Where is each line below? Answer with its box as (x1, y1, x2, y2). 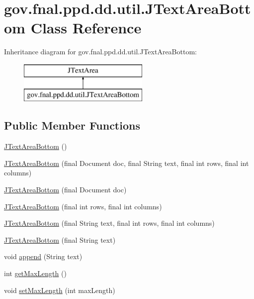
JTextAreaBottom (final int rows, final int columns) (4, 201, 162, 211)
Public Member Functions (4, 118, 140, 133)
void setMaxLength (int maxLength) (4, 285, 115, 295)
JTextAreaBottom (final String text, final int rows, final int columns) (4, 218, 215, 228)
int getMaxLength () (4, 268, 67, 279)
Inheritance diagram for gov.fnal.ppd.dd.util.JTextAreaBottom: (4, 46, 197, 57)
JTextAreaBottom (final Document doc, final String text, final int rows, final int (4, 157, 249, 168)
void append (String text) (4, 251, 83, 262)
